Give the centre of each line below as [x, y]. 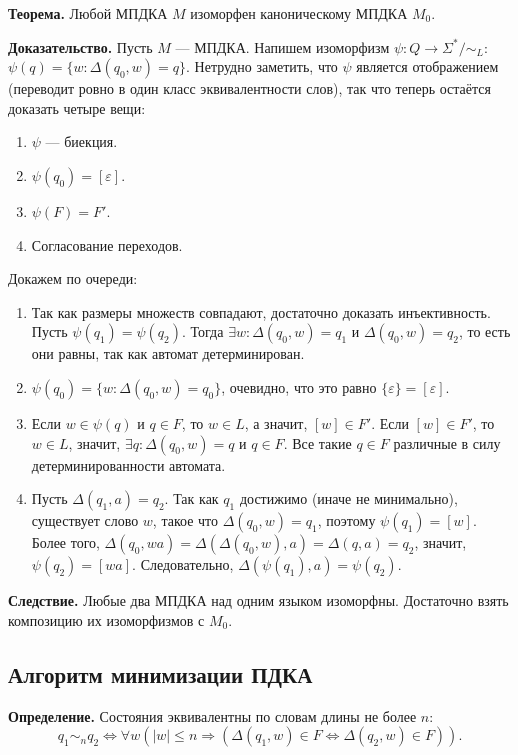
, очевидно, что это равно [299, 386]
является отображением [427, 66]
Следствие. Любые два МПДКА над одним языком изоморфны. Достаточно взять [258, 600]
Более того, [65, 542]
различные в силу [447, 442]
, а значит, [276, 422]
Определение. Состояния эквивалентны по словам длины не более [212, 715]
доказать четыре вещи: [77, 107]
